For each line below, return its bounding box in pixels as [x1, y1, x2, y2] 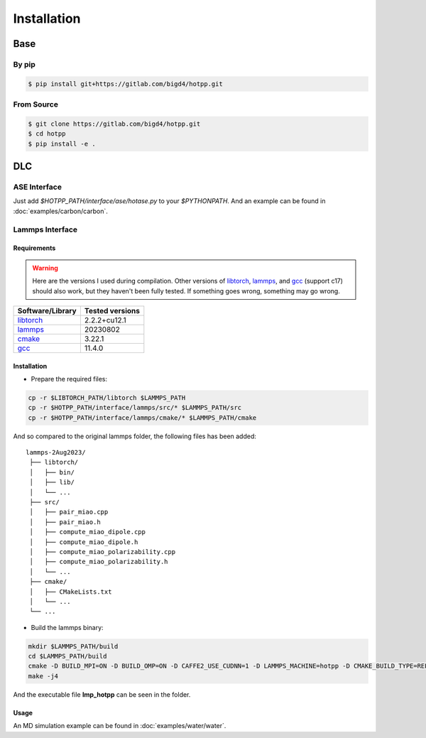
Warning [32, 264, 58, 272]
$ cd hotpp [28, 130, 66, 138]
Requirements [13, 244, 56, 252]
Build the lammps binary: [31, 623, 104, 631]
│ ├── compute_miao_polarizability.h [29, 558, 168, 566]
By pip [13, 59, 35, 69]
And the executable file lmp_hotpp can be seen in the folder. [13, 690, 191, 699]
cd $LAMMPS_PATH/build [28, 652, 107, 661]
